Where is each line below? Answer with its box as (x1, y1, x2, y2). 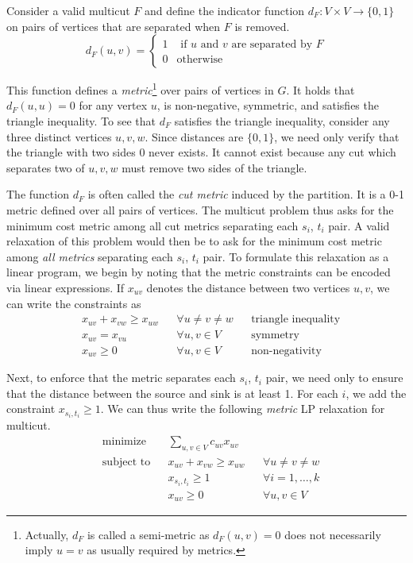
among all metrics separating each (6, 248, 173, 264)
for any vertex (79, 97, 148, 114)
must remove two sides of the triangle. (122, 159, 307, 175)
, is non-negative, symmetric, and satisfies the (156, 97, 379, 114)
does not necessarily (284, 526, 381, 542)
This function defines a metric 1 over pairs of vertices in (6, 79, 274, 98)
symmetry (251, 330, 299, 341)
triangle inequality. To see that (6, 113, 156, 129)
